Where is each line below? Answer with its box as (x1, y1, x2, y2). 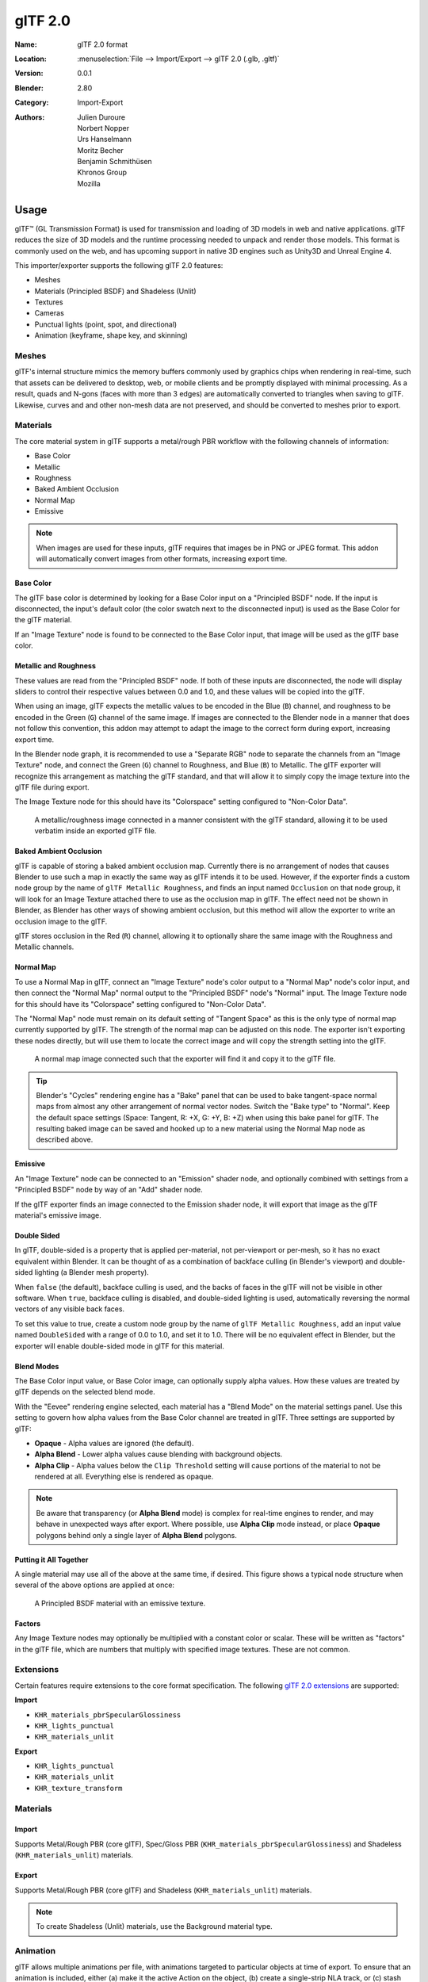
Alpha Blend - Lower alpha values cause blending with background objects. (34, 1449, 283, 1459)
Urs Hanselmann (77, 135, 132, 144)
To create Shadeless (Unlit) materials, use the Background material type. (36, 1922, 273, 1931)
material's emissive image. (14, 1211, 102, 1220)
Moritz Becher (77, 145, 124, 155)
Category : (14, 98, 49, 107)
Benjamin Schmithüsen (77, 157, 152, 166)
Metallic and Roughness (14, 661, 97, 671)
